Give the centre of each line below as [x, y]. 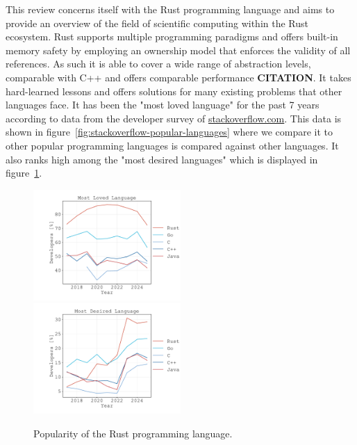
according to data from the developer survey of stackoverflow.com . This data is [174, 118]
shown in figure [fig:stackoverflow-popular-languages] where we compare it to [169, 132]
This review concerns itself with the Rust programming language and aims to [170, 9]
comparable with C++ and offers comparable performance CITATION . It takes [178, 77]
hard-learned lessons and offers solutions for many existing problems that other [174, 91]
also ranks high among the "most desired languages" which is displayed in [162, 159]
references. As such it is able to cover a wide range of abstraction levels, [158, 64]
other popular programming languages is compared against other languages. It [172, 145]
